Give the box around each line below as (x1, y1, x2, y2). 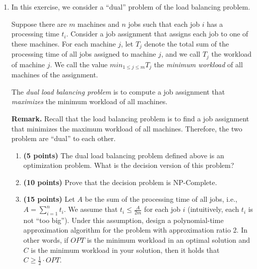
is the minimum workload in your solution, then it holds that (31, 244, 220, 255)
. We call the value (50, 59, 108, 69)
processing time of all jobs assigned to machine (11, 49, 156, 59)
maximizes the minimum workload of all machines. (11, 96, 168, 107)
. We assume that (63, 204, 118, 214)
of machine (11, 59, 45, 69)
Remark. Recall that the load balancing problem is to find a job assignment (11, 113, 249, 123)
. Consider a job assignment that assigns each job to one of (66, 28, 248, 39)
